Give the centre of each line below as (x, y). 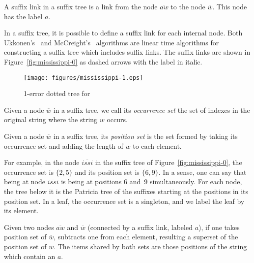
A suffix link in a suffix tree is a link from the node (81, 6)
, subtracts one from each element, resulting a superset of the (146, 237)
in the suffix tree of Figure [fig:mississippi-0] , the (169, 162)
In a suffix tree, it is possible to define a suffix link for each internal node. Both (123, 33)
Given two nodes (29, 227)
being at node (25, 181)
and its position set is (107, 172)
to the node (188, 6)
